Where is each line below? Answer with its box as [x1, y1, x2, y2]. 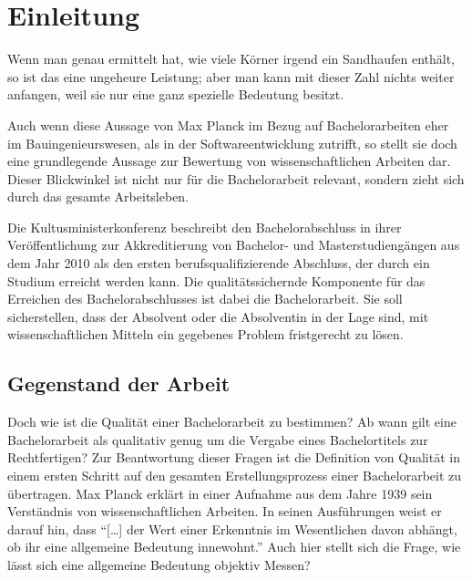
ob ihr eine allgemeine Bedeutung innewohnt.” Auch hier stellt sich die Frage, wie [7, 537, 461, 556]
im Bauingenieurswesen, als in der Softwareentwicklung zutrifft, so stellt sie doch [7, 133, 457, 152]
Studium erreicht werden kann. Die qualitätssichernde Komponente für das [7, 271, 426, 290]
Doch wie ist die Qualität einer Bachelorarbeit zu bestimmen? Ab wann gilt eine [7, 412, 457, 431]
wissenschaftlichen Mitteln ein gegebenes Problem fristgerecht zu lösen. [7, 325, 404, 344]
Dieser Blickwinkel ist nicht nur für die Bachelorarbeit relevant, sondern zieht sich [7, 169, 465, 188]
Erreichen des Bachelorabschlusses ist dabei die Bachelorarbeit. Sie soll [7, 289, 403, 308]
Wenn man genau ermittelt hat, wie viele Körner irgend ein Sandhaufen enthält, [7, 49, 455, 68]
